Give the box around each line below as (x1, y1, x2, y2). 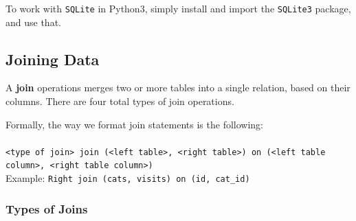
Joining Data (5, 48, 100, 69)
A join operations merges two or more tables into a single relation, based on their (5, 80, 351, 95)
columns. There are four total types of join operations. (5, 94, 234, 108)
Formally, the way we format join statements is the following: (5, 117, 263, 131)
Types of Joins (5, 200, 88, 217)
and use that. (5, 14, 61, 29)
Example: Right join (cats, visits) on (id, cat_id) (5, 171, 250, 185)
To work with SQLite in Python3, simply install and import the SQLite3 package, (5, 1, 351, 15)
